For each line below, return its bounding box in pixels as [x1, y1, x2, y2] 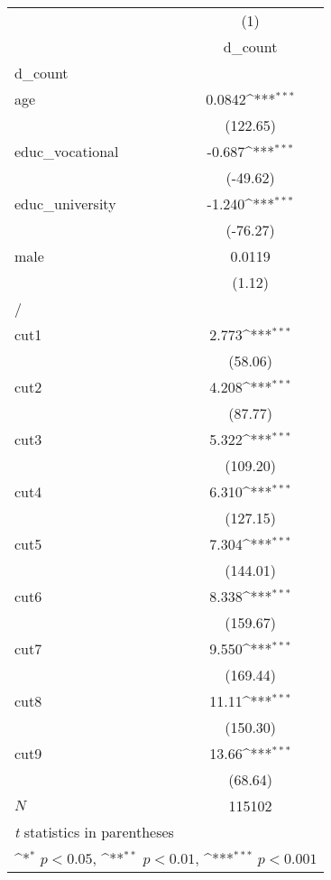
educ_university [14, 193, 116, 214]
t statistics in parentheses [14, 821, 174, 842]
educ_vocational [14, 141, 119, 162]
